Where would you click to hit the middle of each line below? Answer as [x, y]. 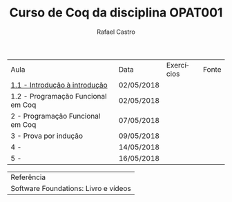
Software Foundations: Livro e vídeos [71, 188]
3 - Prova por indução [47, 136]
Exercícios [177, 69]
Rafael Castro [116, 32]
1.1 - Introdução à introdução [59, 85]
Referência [28, 177]
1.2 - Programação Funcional [59, 96]
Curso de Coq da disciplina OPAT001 [116, 13]
